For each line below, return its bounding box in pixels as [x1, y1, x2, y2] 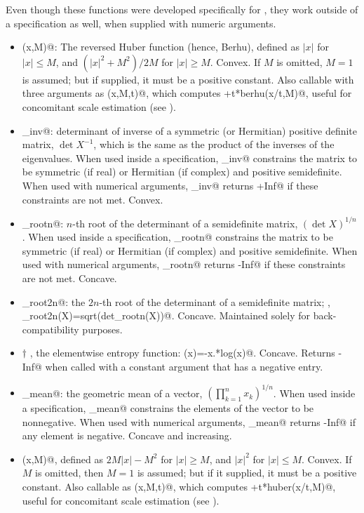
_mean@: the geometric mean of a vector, [22, 385, 203, 400]
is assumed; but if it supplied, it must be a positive [137, 465, 357, 480]
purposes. [82, 321, 123, 336]
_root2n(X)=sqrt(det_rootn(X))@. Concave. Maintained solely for [22, 308, 311, 323]
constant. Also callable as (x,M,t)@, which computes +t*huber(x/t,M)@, [22, 479, 336, 494]
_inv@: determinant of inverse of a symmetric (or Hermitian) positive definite [22, 123, 357, 138]
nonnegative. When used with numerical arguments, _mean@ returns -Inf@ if [22, 414, 356, 429]
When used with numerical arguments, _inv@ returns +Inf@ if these [22, 178, 318, 192]
